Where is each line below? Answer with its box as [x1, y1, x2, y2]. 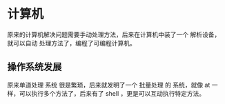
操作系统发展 [7, 61, 62, 73]
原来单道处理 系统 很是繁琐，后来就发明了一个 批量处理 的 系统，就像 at [7, 81, 211, 89]
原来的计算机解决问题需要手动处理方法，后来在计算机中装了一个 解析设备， [7, 30, 221, 39]
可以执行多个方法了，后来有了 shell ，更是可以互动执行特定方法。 [19, 89, 206, 97]
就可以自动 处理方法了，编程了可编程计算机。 [7, 39, 136, 47]
